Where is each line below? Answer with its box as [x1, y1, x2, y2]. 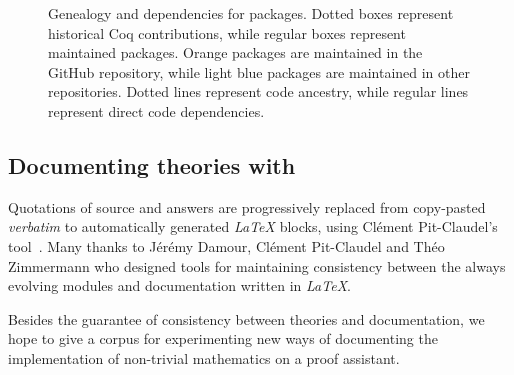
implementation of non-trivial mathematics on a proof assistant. [8, 347, 400, 368]
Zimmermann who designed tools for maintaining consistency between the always [8, 255, 506, 276]
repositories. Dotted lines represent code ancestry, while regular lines [48, 81, 469, 102]
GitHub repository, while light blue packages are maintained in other [48, 61, 471, 82]
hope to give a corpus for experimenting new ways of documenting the [8, 328, 438, 349]
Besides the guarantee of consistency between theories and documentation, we [8, 308, 485, 329]
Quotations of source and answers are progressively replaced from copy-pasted [8, 196, 486, 217]
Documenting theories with [8, 149, 296, 180]
